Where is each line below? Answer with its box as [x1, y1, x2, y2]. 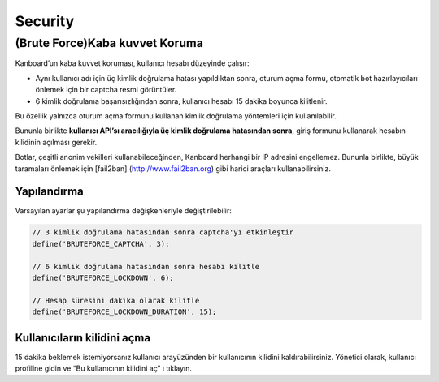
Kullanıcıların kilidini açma [15, 331, 150, 345]
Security [15, 12, 75, 30]
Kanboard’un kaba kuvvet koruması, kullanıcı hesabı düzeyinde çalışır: [15, 58, 250, 68]
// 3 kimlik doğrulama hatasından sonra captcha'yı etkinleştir [32, 228, 294, 237]
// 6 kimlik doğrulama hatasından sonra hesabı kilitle [32, 262, 260, 271]
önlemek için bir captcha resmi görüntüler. [35, 85, 177, 95]
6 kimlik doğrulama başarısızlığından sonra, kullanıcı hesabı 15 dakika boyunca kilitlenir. [35, 96, 328, 105]
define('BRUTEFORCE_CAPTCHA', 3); [32, 239, 170, 248]
